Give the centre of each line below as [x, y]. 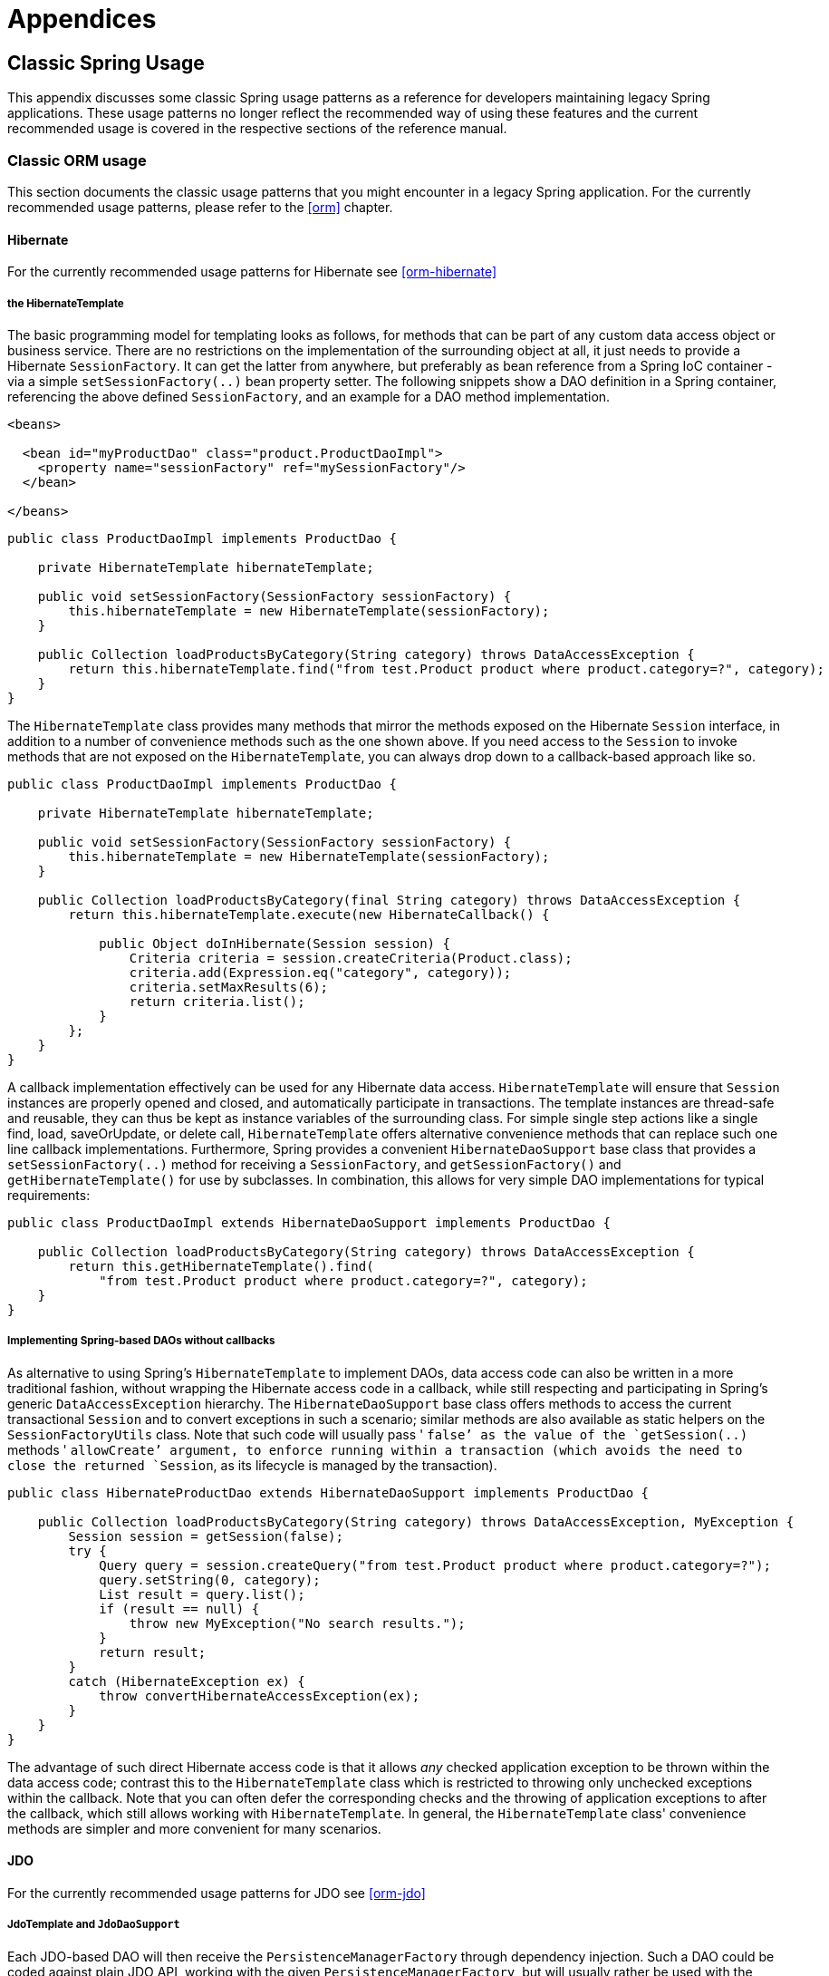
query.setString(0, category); [210, 1579]
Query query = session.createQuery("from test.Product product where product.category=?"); [435, 1565]
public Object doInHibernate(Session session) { [275, 943]
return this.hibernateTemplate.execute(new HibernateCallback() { [309, 914]
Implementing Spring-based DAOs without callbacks [141, 1341]
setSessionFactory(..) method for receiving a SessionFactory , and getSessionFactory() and [314, 1164]
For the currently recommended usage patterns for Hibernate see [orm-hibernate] [252, 272]
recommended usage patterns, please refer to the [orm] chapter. [200, 207]
